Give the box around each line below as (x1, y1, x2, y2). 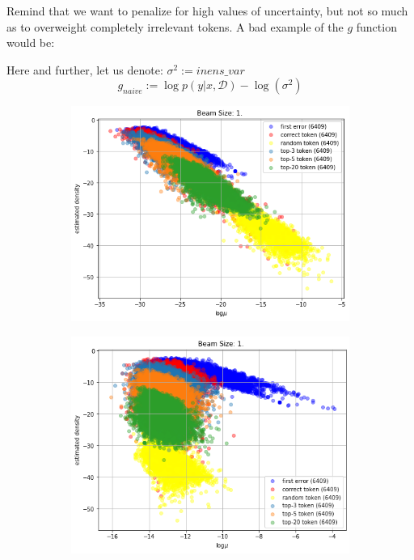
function (356, 18, 397, 35)
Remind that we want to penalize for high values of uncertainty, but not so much (6, 2, 408, 19)
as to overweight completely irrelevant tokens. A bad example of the (6, 18, 344, 35)
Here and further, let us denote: (6, 61, 163, 78)
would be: (6, 34, 55, 51)
